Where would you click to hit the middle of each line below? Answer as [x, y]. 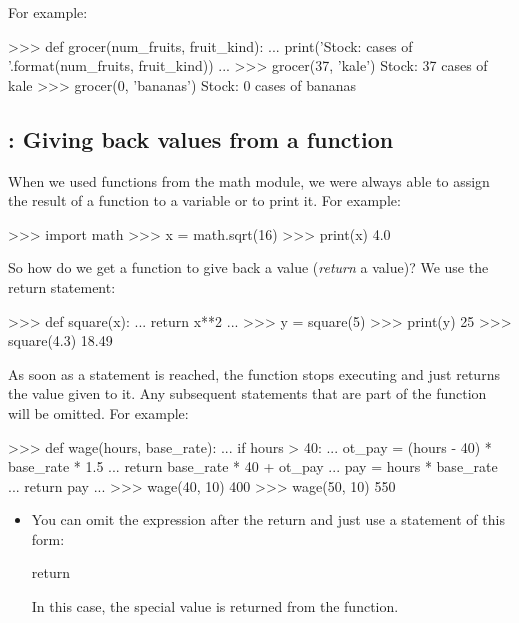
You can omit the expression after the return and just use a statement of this [268, 519]
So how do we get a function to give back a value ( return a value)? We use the [248, 267]
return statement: [62, 286]
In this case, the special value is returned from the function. [215, 606]
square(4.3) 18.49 [60, 340]
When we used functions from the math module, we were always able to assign [249, 180]
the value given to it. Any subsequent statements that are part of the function [247, 393]
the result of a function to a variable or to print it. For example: [204, 200]
